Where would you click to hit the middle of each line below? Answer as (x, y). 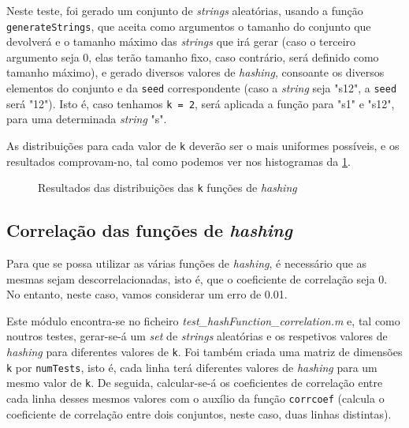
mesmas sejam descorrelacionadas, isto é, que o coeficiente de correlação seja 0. (197, 278)
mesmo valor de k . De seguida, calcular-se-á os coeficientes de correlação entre (195, 383)
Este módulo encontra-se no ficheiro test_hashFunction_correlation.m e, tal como (203, 320)
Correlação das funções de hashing (149, 230)
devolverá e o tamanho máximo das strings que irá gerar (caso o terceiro (181, 41)
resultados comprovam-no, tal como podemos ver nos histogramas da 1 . (178, 161)
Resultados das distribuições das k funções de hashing (167, 188)
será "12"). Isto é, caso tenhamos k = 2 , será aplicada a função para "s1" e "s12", (201, 103)
